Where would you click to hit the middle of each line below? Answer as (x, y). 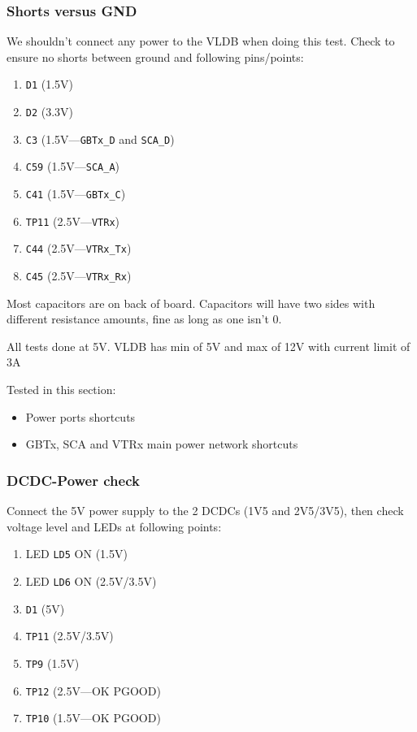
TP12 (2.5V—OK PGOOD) (93, 690)
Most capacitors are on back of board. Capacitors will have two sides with (191, 303)
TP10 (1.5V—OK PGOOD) (93, 718)
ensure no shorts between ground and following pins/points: (155, 56)
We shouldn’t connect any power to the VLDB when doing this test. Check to (201, 41)
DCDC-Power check (73, 480)
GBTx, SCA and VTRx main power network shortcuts (162, 444)
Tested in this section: (61, 390)
